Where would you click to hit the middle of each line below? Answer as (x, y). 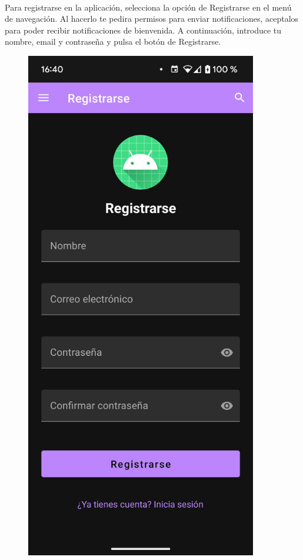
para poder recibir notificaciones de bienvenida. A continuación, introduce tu (143, 30)
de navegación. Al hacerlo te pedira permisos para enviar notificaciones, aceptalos (152, 19)
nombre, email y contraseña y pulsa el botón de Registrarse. (113, 41)
